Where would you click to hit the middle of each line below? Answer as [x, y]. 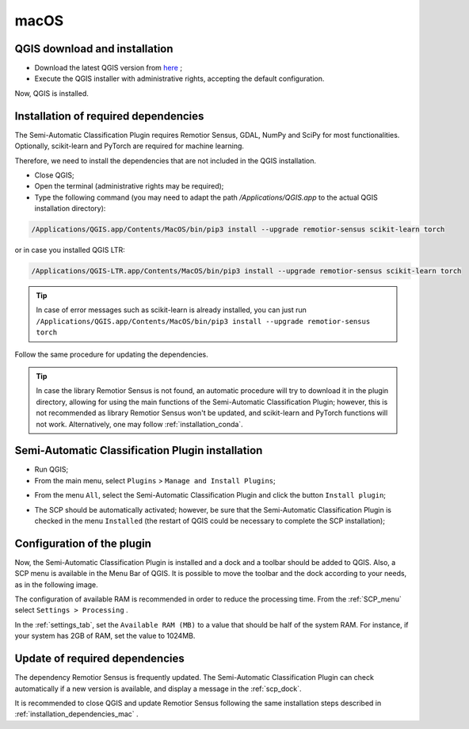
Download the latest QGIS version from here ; [108, 68]
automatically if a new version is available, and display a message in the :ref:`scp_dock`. [158, 689]
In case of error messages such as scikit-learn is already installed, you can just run [171, 310]
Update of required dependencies [100, 659]
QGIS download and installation [94, 49]
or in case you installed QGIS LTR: [70, 250]
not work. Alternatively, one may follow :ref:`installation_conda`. [139, 424]
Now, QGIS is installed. [51, 93]
